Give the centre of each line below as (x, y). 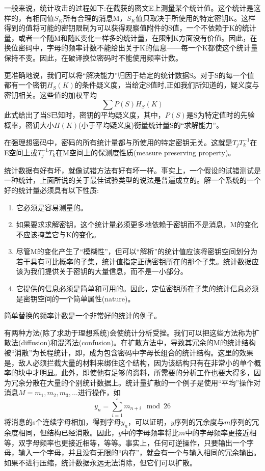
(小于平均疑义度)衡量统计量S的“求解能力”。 (151, 124)
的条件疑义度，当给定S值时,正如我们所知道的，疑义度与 (167, 85)
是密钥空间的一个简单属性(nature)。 (75, 298)
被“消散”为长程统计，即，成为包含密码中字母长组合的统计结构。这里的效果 (129, 353)
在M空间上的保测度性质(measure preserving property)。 (145, 152)
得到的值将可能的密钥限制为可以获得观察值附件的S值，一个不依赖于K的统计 (130, 28)
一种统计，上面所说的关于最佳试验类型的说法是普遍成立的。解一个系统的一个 (132, 180)
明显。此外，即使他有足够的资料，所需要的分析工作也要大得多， (147, 372)
